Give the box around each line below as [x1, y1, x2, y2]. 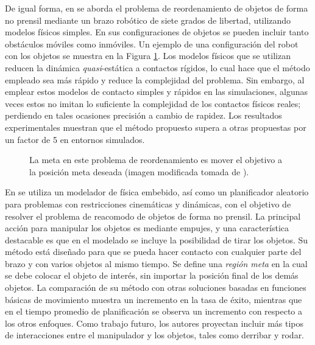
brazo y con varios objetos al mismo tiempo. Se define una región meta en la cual [5, 257, 308, 270]
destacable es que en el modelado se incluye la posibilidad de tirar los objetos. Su [5, 233, 308, 246]
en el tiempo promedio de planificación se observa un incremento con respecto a [5, 305, 303, 318]
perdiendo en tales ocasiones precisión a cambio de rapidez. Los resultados [5, 109, 282, 122]
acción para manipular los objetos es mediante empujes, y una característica [5, 221, 289, 234]
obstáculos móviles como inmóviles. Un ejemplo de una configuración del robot [5, 37, 299, 50]
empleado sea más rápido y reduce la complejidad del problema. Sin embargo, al [5, 73, 305, 86]
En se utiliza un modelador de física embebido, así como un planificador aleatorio [5, 186, 309, 198]
